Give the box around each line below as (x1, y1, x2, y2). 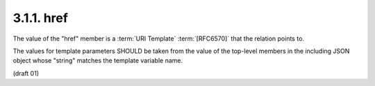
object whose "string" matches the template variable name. (12, 56, 183, 65)
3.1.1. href (12, 10, 69, 25)
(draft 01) (12, 69, 40, 77)
